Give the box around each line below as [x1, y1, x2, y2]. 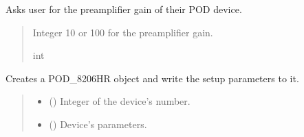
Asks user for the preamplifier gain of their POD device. [6, 2, 242, 16]
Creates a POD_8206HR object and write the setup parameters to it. [6, 71, 299, 85]
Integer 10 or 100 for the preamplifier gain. [32, 25, 213, 39]
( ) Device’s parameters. [49, 116, 147, 131]
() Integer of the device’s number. [49, 94, 191, 108]
